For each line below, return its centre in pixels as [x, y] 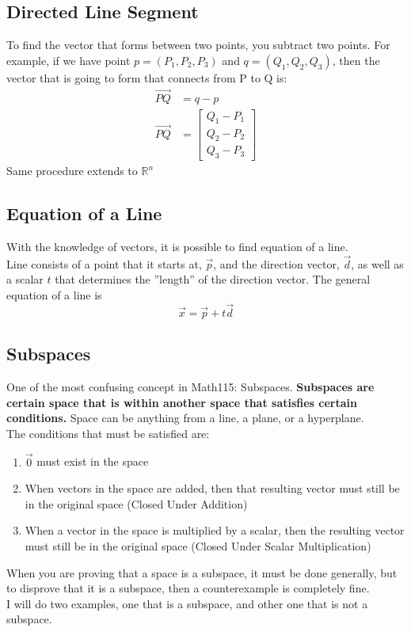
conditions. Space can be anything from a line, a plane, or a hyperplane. [185, 418]
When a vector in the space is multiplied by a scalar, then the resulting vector [215, 530]
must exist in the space [93, 461]
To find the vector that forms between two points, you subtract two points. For [198, 45]
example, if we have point [68, 60]
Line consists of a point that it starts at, [104, 263]
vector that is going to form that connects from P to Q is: [147, 77]
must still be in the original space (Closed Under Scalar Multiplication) [198, 545]
